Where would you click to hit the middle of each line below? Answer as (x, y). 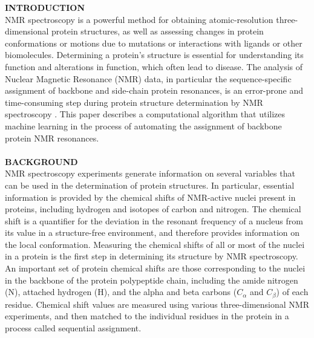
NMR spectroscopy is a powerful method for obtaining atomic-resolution (139, 19)
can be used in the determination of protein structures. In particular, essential (150, 185)
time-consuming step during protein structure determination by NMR (134, 102)
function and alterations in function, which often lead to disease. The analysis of (154, 66)
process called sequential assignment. (73, 327)
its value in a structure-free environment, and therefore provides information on (152, 232)
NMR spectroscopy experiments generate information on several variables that (150, 173)
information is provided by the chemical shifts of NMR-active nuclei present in (150, 197)
